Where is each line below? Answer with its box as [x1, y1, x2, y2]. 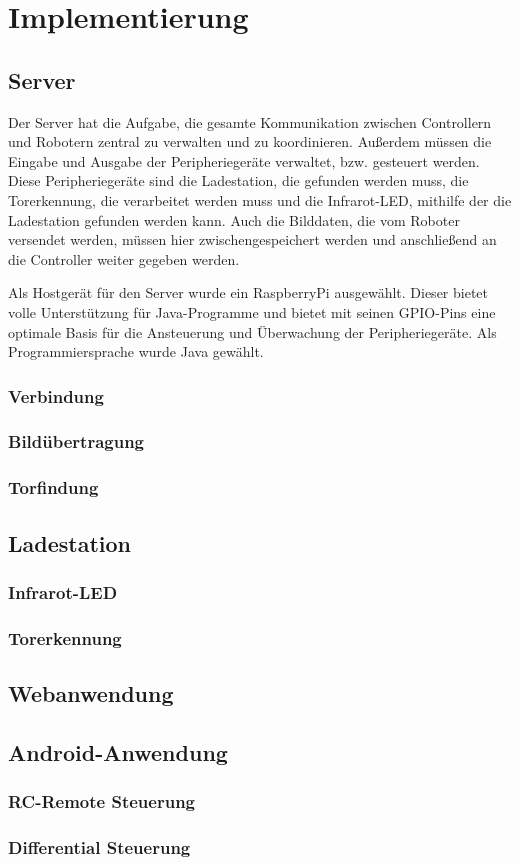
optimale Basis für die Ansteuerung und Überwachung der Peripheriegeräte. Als [8, 321, 497, 342]
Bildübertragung [8, 429, 145, 454]
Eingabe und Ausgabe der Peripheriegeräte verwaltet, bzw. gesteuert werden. [8, 150, 480, 171]
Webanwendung [8, 678, 174, 709]
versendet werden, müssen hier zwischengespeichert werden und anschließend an [8, 229, 497, 250]
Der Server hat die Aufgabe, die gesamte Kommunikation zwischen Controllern [8, 111, 492, 132]
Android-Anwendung [8, 736, 228, 767]
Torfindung [8, 475, 99, 500]
